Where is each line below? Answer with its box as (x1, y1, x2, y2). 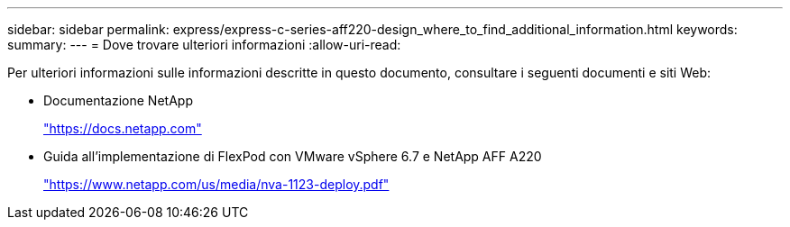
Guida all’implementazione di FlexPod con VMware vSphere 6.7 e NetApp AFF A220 (43, 149, 542, 164)
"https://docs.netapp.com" (43, 121, 202, 136)
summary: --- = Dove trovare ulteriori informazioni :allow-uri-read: (7, 37, 401, 52)
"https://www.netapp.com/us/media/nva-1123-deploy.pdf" (43, 177, 390, 192)
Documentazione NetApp (43, 93, 193, 108)
